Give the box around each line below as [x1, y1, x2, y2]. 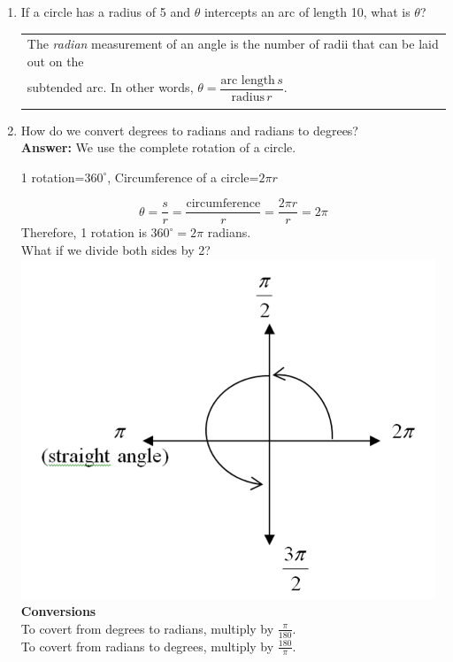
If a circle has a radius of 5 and [20, 3, 190, 20]
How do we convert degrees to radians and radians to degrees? [20, 120, 358, 139]
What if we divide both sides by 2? [20, 241, 211, 259]
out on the [27, 51, 84, 70]
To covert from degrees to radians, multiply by [20, 619, 274, 637]
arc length [220, 73, 275, 87]
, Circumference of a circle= [107, 167, 259, 186]
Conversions [20, 602, 96, 620]
